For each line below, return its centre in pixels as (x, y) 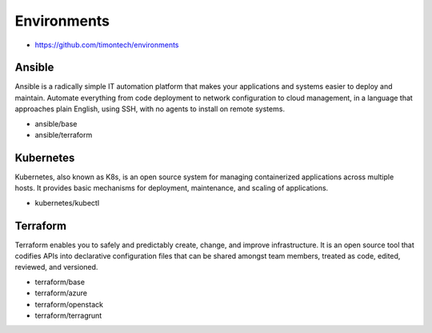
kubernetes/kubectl (67, 203)
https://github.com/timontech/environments (107, 45)
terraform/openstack (69, 304)
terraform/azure (61, 293)
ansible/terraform (64, 135)
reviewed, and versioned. (56, 267)
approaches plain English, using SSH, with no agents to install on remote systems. (150, 109)
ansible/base (56, 123)
